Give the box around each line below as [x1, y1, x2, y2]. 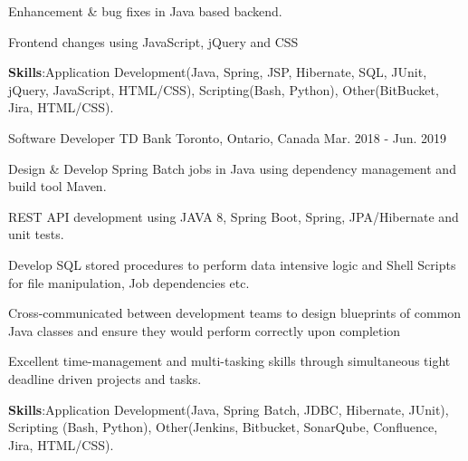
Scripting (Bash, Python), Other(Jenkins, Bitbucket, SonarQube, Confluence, [8, 418, 438, 437]
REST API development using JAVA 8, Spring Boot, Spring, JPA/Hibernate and [8, 206, 459, 226]
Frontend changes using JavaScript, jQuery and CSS [8, 32, 299, 51]
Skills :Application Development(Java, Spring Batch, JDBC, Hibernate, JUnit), [8, 399, 449, 418]
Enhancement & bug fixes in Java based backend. [8, 2, 282, 20]
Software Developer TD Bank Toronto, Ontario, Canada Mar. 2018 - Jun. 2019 [8, 128, 447, 147]
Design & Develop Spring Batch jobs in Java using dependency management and [8, 158, 456, 178]
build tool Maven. [8, 177, 107, 196]
